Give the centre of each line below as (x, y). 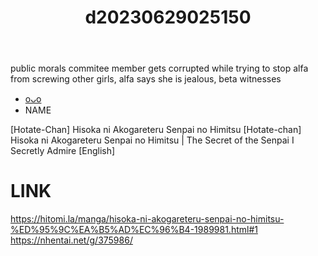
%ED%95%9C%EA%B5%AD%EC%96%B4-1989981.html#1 (134, 230)
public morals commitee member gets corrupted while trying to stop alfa (159, 68)
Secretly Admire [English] (63, 151)
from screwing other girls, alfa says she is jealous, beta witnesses (146, 79)
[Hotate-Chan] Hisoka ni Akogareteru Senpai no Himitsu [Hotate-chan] (156, 130)
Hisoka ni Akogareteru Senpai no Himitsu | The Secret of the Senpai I (152, 140)
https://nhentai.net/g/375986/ (71, 240)
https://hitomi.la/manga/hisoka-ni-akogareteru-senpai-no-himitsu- (147, 219)
